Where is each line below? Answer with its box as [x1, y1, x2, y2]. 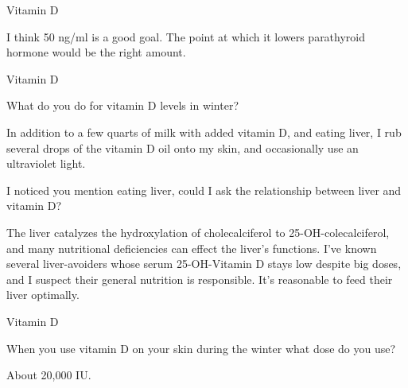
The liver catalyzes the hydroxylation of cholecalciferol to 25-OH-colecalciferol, [6, 223, 390, 240]
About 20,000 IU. [6, 367, 91, 383]
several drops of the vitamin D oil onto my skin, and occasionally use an [6, 139, 359, 156]
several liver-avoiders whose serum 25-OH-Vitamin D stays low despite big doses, [6, 255, 402, 272]
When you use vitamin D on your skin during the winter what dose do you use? [6, 339, 396, 356]
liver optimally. [6, 286, 80, 303]
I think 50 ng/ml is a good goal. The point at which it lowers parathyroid [6, 28, 366, 45]
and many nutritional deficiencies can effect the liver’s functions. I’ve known [6, 239, 377, 256]
